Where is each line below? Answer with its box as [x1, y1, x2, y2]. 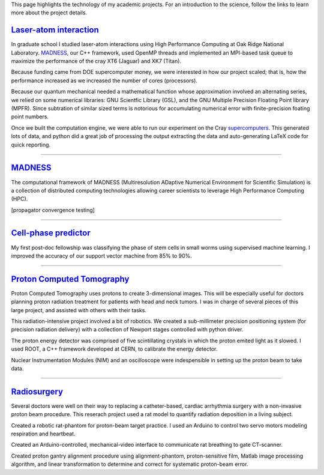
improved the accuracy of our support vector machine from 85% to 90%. [11, 252, 192, 259]
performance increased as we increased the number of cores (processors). [11, 77, 198, 84]
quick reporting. [11, 141, 51, 148]
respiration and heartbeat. [11, 430, 76, 438]
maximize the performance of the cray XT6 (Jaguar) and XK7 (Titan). [11, 58, 182, 65]
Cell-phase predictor [11, 228, 91, 238]
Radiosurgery [11, 386, 63, 396]
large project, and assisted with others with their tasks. [11, 306, 147, 313]
